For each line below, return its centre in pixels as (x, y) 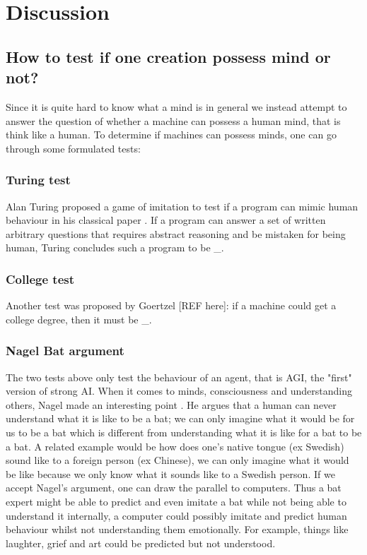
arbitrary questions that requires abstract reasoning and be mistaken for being (176, 233)
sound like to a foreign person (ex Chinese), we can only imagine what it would (177, 460)
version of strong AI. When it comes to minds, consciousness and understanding (179, 391)
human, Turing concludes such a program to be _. (115, 247)
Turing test (38, 180)
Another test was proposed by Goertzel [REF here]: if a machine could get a (171, 305)
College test (40, 279)
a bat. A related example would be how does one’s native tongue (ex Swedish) (175, 446)
